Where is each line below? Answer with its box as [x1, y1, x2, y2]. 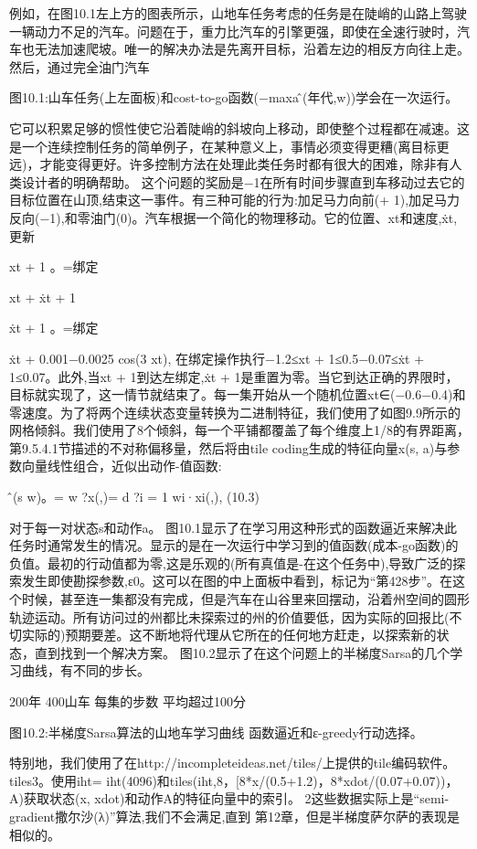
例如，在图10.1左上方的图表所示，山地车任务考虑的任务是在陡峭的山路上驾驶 [9, 4, 467, 22]
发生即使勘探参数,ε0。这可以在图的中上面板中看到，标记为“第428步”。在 [21, 571, 452, 590]
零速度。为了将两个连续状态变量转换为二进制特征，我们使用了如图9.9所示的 [9, 402, 461, 421]
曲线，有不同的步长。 [21, 661, 150, 680]
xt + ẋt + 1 [9, 287, 77, 306]
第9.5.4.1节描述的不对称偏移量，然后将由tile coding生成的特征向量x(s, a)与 [9, 438, 448, 457]
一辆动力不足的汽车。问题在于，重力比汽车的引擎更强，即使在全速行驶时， [9, 21, 457, 40]
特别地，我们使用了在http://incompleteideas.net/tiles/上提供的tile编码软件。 [9, 753, 456, 772]
